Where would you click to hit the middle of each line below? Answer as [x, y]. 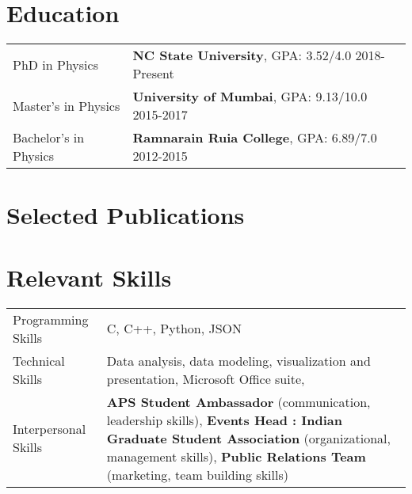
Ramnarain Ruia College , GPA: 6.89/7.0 [255, 138]
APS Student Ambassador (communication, [238, 401]
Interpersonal [50, 429]
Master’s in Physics [67, 105]
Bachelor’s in [49, 138]
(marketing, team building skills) [197, 474]
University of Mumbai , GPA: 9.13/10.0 [250, 97]
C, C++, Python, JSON [174, 329]
